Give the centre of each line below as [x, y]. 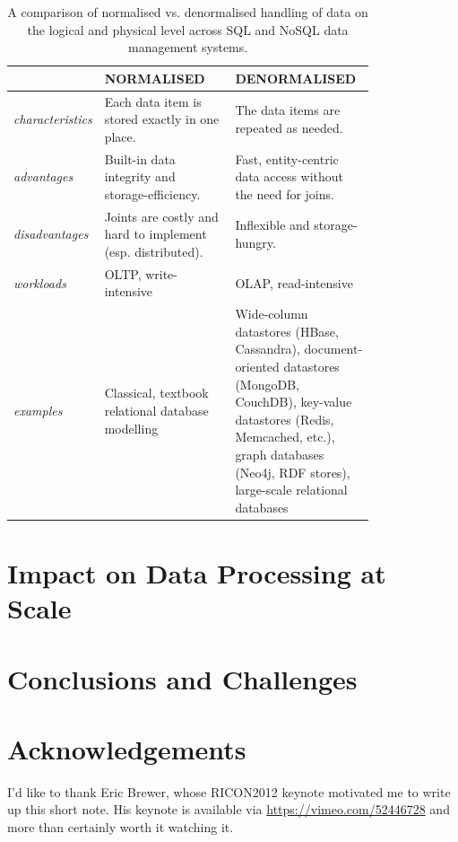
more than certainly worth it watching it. [121, 827]
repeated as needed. [289, 128]
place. [120, 136]
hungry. [255, 243]
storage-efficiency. [152, 193]
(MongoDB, [267, 384]
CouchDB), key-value [294, 402]
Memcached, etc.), [285, 437]
